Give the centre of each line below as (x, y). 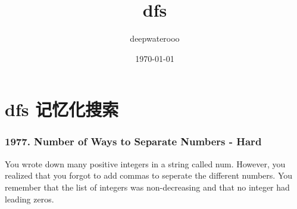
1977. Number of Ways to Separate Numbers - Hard (133, 141)
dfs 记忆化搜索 (62, 109)
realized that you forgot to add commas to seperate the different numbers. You (149, 175)
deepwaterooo (155, 38)
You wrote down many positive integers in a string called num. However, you (145, 163)
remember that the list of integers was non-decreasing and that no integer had (147, 187)
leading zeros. (29, 199)
